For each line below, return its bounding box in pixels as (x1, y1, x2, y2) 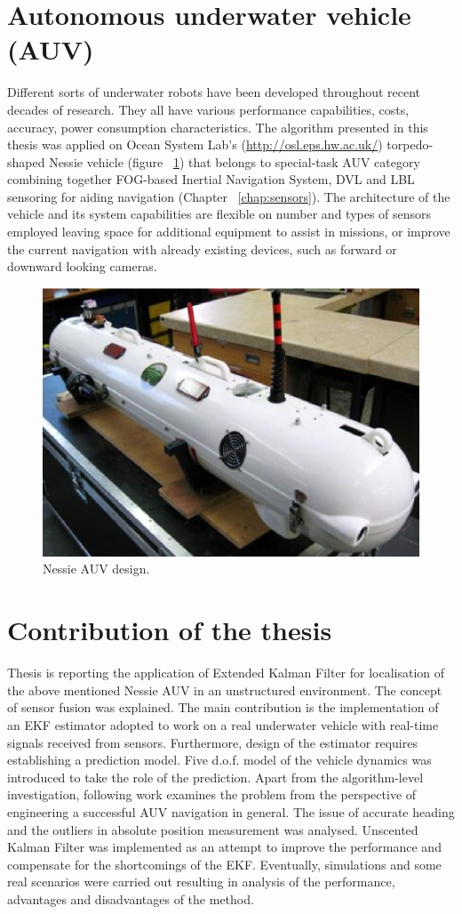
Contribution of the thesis (7, 612, 332, 648)
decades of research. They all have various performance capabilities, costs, (7, 100, 410, 118)
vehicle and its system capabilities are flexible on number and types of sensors (7, 204, 432, 223)
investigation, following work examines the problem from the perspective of (7, 785, 417, 804)
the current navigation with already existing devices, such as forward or (7, 239, 397, 258)
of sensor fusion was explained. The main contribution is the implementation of (7, 698, 439, 717)
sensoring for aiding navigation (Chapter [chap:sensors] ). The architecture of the (7, 187, 450, 205)
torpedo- (386, 135, 434, 154)
